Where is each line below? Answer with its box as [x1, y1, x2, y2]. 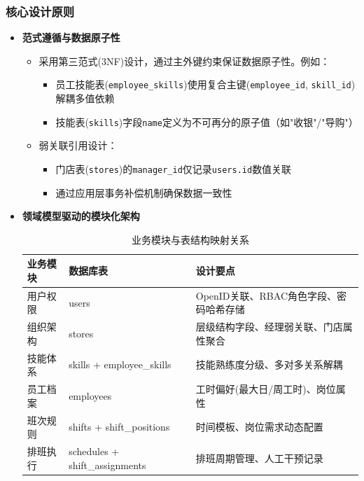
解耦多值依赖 [55, 91, 115, 106]
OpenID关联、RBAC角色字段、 [195, 288, 337, 302]
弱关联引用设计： [38, 138, 118, 153]
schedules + [69, 443, 120, 458]
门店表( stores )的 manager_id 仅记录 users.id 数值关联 [55, 161, 292, 176]
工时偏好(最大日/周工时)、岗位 [195, 382, 336, 396]
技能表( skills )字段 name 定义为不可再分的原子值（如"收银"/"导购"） [55, 114, 358, 129]
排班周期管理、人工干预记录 [195, 450, 323, 465]
